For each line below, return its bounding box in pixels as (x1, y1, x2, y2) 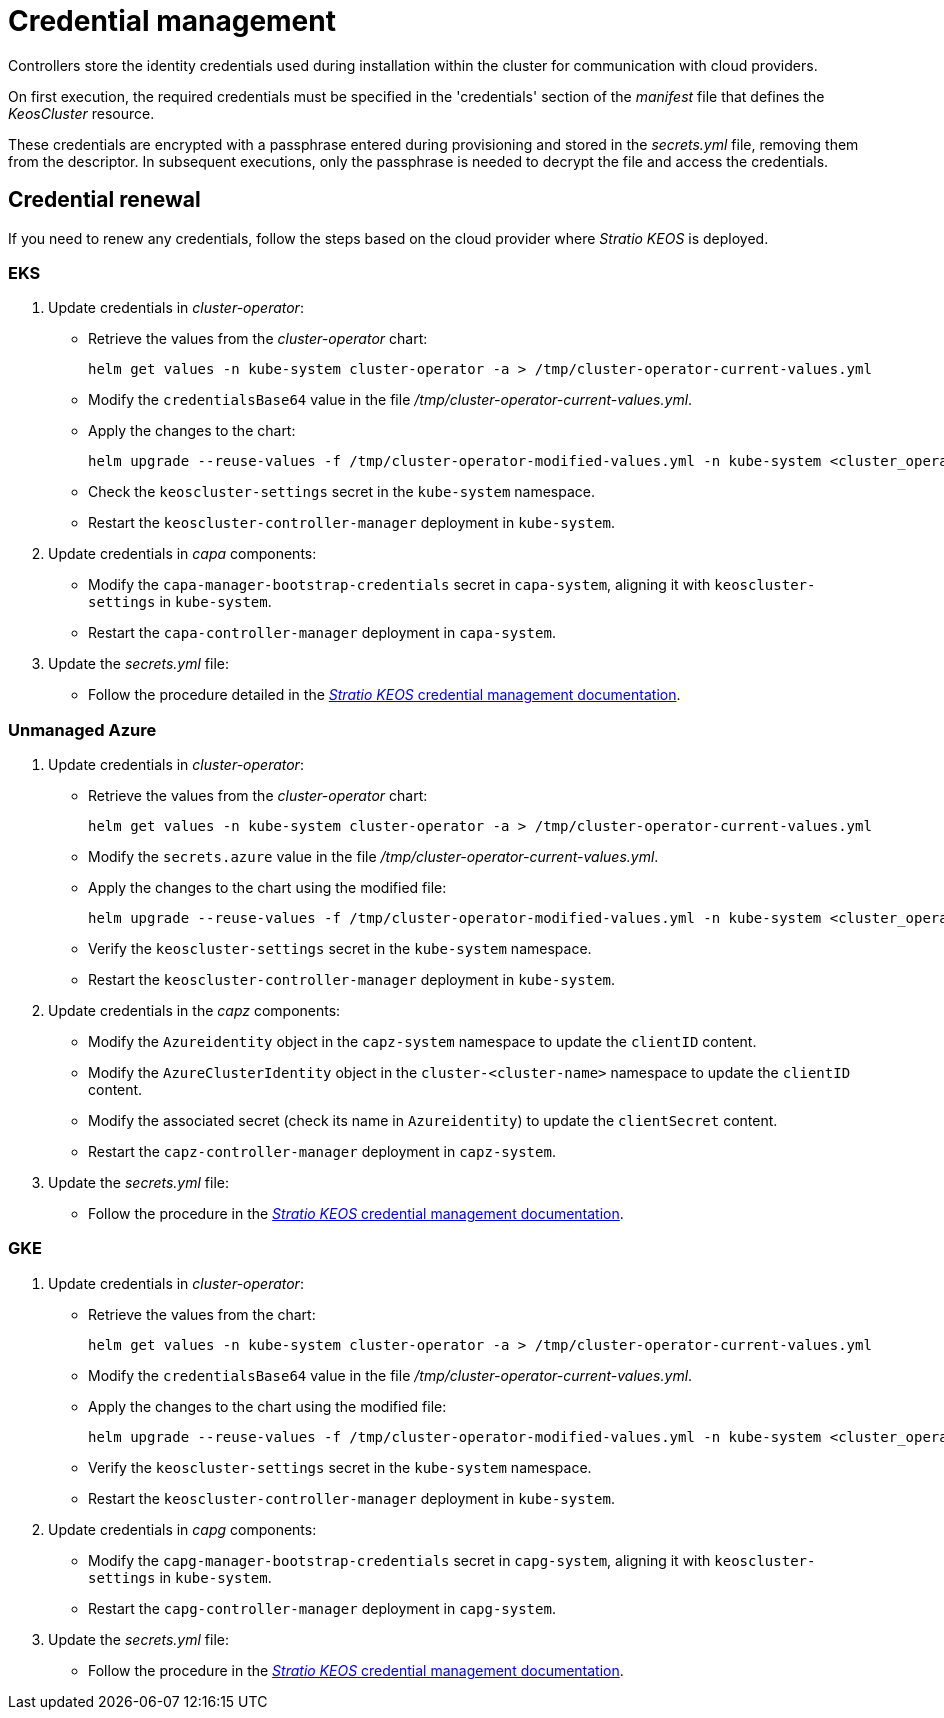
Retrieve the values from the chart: (88, 1305, 316, 1323)
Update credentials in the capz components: (48, 1002, 341, 1020)
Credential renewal (8, 187, 201, 213)
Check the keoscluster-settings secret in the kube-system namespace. (88, 483, 595, 501)
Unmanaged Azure (8, 719, 157, 740)
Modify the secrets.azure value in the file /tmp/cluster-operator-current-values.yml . (88, 848, 659, 866)
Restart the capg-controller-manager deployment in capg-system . (88, 1599, 556, 1617)
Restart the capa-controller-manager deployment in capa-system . (88, 624, 556, 642)
